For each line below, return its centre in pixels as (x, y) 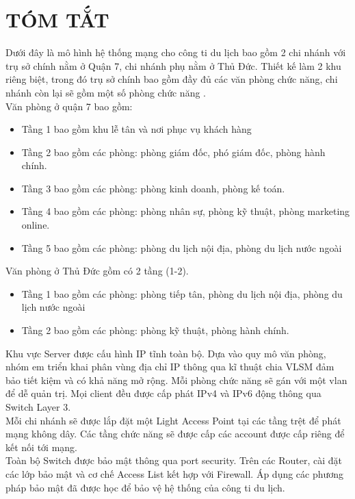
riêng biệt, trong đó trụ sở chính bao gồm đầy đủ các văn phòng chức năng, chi (172, 79)
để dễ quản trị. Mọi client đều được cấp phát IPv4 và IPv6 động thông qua (163, 393)
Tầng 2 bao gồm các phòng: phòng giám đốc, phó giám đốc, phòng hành (173, 152)
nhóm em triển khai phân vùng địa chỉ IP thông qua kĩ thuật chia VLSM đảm (170, 367)
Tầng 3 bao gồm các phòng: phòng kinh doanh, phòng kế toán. (153, 188)
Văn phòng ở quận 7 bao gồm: (69, 106)
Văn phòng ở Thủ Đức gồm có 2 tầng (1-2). (97, 271)
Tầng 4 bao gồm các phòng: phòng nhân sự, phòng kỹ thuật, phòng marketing (186, 211)
